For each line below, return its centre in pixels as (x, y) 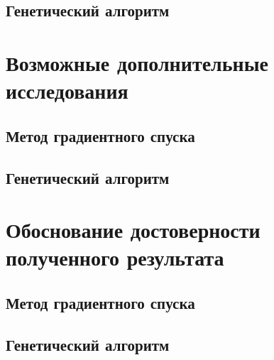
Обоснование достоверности (133, 230)
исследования (67, 91)
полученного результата (115, 257)
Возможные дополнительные (137, 62)
